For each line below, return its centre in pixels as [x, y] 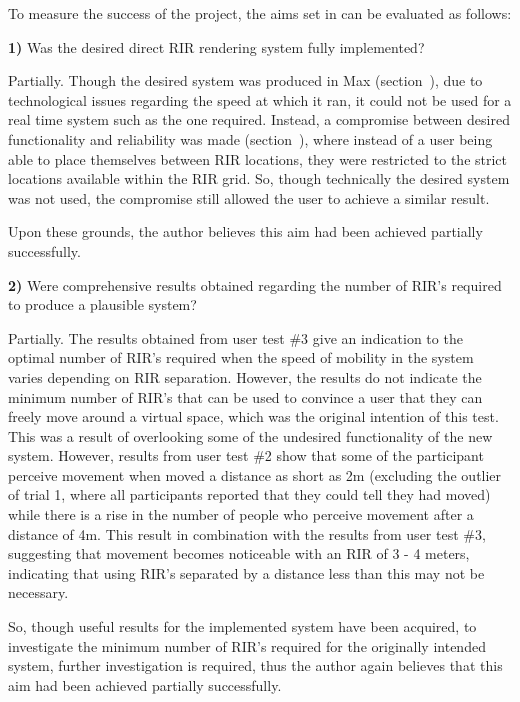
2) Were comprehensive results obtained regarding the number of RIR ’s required [255, 284]
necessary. [38, 592]
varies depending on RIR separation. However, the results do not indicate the [245, 376]
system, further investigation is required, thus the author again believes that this [255, 665]
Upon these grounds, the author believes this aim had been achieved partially [245, 231]
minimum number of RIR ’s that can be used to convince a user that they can [245, 396]
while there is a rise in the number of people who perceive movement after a [241, 514]
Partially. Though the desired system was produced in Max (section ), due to [245, 80]
